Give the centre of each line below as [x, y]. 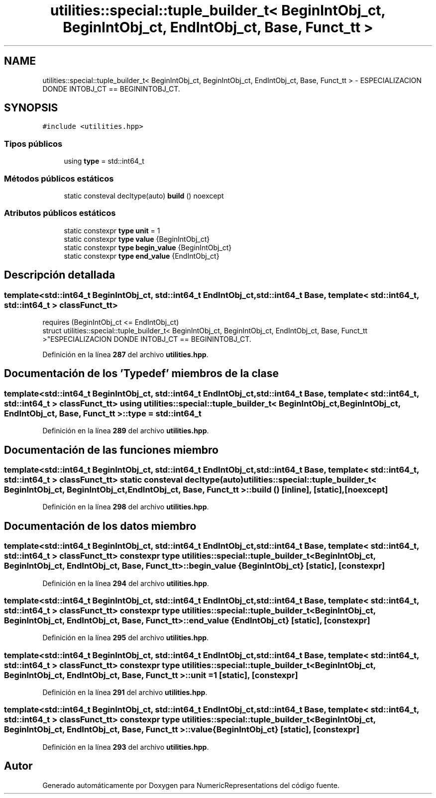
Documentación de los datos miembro [100, 526]
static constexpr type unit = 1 [112, 230]
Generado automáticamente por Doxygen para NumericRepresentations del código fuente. [191, 785]
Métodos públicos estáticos [59, 178]
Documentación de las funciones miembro [111, 450]
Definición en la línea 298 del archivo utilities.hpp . [126, 507]
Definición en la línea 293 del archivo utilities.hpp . [126, 747]
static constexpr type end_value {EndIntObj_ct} [142, 256]
